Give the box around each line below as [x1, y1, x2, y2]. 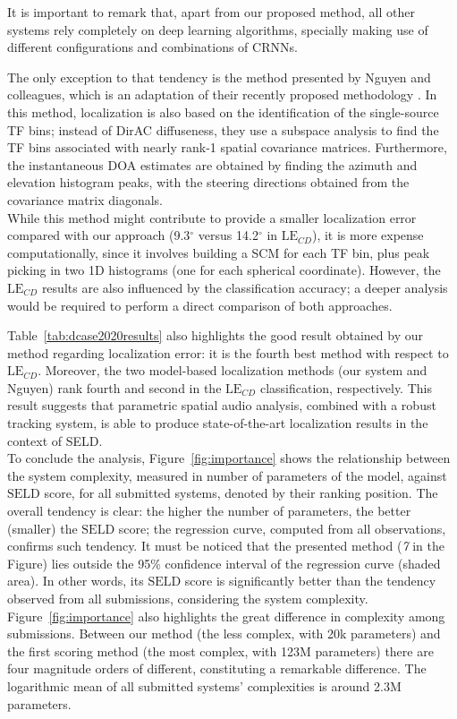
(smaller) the [7, 518, 78, 537]
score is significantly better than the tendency [184, 571, 436, 590]
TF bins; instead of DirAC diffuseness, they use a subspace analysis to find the [7, 120, 439, 139]
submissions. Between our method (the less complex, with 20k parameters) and [7, 624, 441, 643]
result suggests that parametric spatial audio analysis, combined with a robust [7, 396, 436, 415]
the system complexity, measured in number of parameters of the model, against [7, 466, 447, 484]
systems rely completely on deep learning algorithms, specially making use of [7, 20, 428, 39]
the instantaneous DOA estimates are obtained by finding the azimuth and [7, 155, 418, 174]
